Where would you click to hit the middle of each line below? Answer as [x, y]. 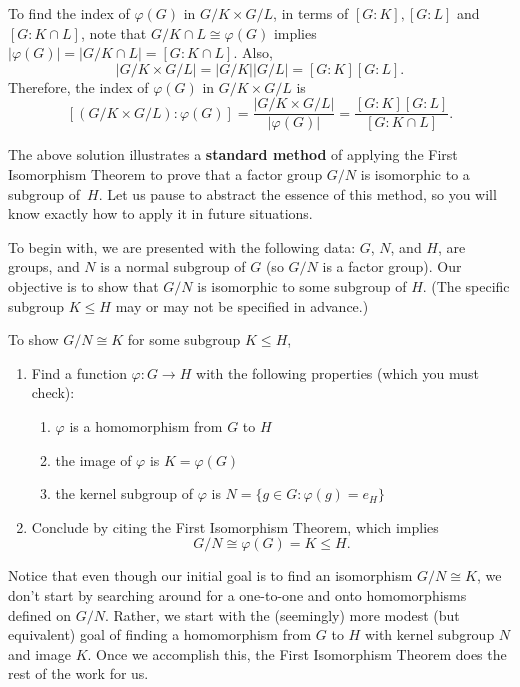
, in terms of [311, 13]
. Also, [253, 52]
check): [53, 392]
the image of [93, 459]
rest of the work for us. [78, 673]
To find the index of [69, 13]
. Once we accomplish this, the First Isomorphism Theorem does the [297, 653]
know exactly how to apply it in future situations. [160, 213]
